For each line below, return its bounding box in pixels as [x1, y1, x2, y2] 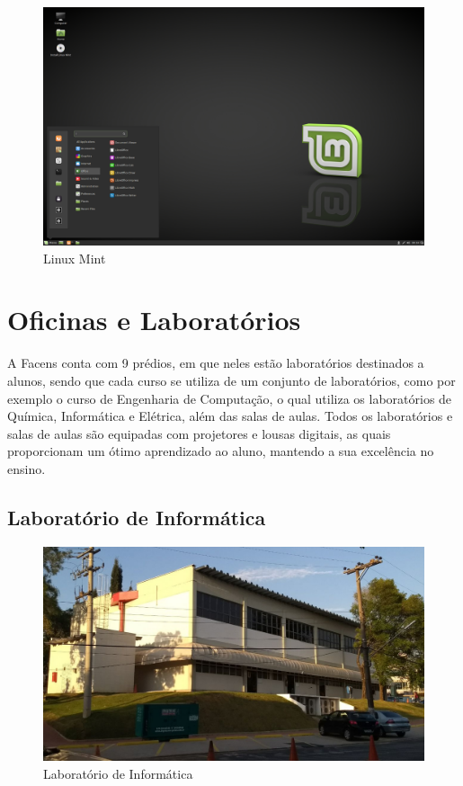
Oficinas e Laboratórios [7, 301, 301, 338]
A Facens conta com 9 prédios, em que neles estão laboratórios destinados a [7, 353, 424, 372]
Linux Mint [43, 248, 106, 267]
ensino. [7, 459, 46, 478]
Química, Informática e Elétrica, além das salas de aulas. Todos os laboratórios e [7, 406, 453, 425]
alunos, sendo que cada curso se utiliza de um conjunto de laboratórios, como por [7, 371, 456, 389]
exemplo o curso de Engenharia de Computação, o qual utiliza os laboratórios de [7, 389, 452, 407]
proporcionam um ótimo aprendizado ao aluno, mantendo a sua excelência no [7, 442, 434, 460]
